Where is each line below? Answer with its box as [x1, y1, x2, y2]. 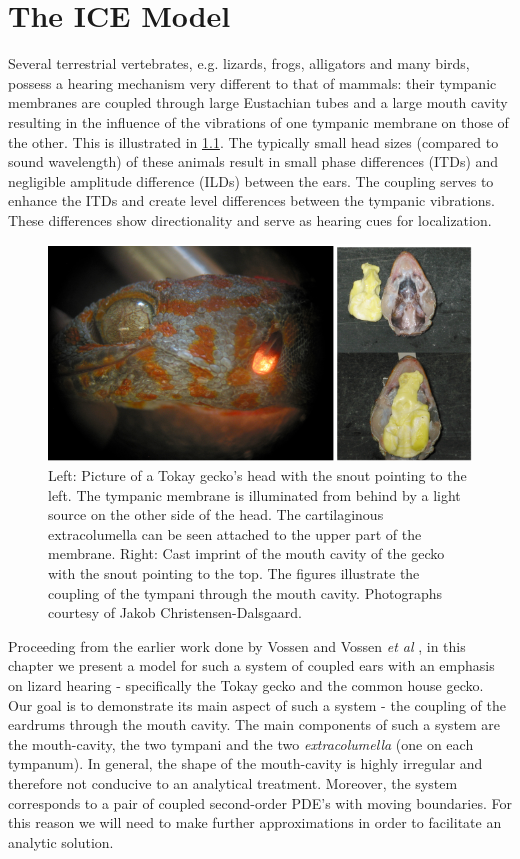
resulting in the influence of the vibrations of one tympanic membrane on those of [8, 111, 509, 132]
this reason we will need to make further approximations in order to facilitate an [8, 812, 502, 833]
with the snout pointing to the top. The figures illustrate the [48, 563, 420, 584]
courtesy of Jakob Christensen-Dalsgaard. [48, 602, 302, 623]
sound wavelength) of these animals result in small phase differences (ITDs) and [8, 151, 499, 172]
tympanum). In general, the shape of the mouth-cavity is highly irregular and [8, 753, 483, 774]
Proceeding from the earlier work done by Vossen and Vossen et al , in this [8, 635, 466, 656]
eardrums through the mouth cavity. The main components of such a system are [8, 714, 501, 735]
